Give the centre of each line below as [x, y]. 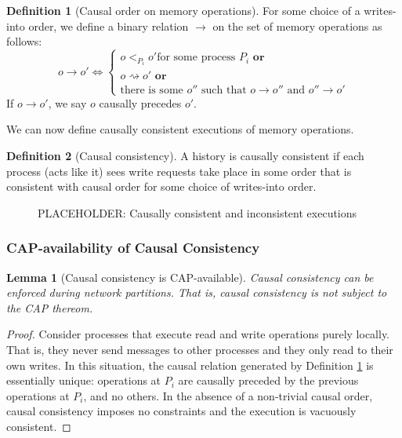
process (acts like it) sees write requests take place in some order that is [179, 171]
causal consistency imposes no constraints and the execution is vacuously [181, 411]
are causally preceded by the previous [268, 380]
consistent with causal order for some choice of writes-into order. [161, 186]
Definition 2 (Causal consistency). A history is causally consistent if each [185, 155]
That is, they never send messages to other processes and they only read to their [200, 349]
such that [224, 90]
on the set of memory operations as [297, 26]
